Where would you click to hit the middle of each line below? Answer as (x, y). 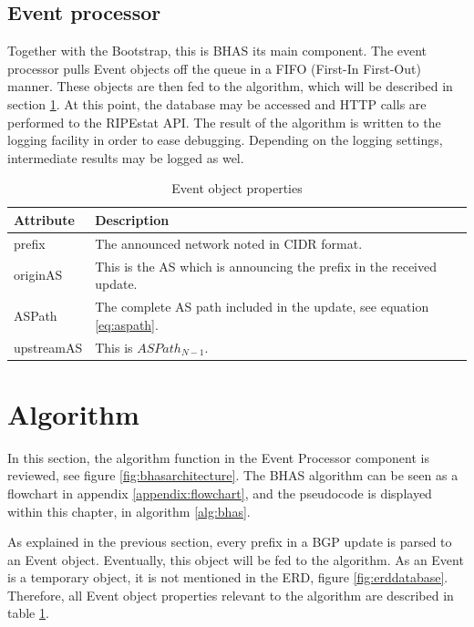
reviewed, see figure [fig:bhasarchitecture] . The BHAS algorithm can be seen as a (233, 475)
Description (132, 219)
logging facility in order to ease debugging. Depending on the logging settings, (225, 140)
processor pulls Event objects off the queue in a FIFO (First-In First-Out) (214, 68)
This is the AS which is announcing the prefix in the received (266, 266)
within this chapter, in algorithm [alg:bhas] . (129, 511)
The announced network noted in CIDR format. (229, 243)
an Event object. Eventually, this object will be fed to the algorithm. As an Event (236, 559)
